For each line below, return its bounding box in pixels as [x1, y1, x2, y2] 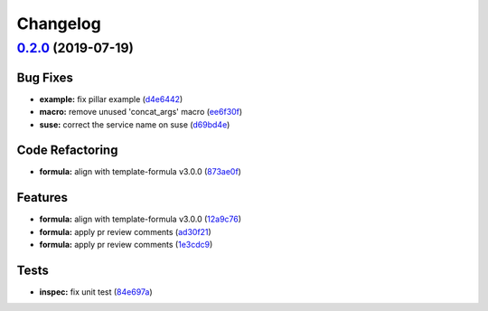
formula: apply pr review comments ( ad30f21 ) [39, 226, 211, 237]
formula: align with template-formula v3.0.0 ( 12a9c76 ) [39, 213, 242, 225]
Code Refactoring [16, 143, 118, 158]
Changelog [16, 14, 101, 33]
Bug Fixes [16, 70, 74, 85]
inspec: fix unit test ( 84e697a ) [39, 287, 153, 297]
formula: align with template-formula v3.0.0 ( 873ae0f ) [39, 166, 241, 177]
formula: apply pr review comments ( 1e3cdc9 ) [39, 240, 213, 250]
